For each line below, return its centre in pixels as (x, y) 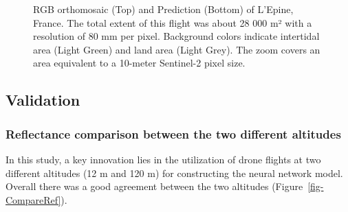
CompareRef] (33, 199)
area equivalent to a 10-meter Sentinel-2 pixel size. (139, 63)
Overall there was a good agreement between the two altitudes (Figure (154, 186)
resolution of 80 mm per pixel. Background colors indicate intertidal (176, 36)
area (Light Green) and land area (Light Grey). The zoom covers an (177, 49)
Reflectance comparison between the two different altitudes (173, 133)
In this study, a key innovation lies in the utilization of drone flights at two (163, 159)
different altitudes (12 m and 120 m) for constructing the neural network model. (174, 173)
